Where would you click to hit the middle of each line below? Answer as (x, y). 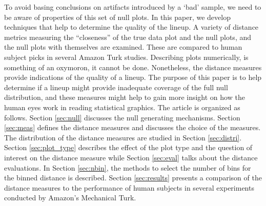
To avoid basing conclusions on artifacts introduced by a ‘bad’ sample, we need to (133, 7)
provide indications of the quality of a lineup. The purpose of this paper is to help (133, 77)
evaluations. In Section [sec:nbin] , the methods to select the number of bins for (128, 167)
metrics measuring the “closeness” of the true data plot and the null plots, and (128, 37)
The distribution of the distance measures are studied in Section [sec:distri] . (123, 137)
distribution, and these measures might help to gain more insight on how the (125, 97)
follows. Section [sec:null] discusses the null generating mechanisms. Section (122, 117)
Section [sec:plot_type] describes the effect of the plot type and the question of (128, 147)
